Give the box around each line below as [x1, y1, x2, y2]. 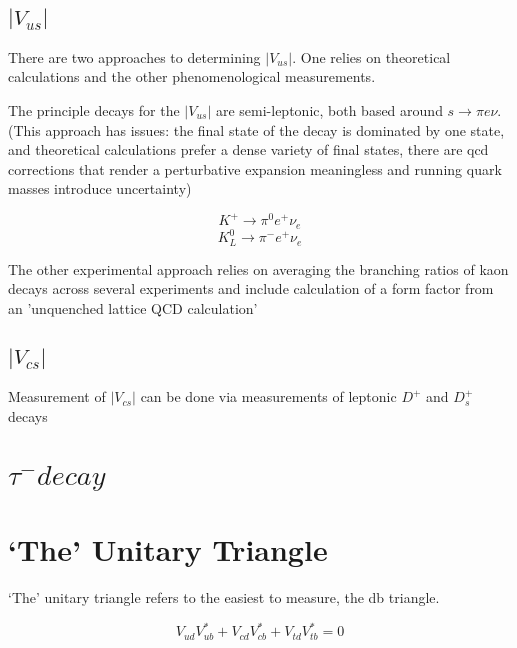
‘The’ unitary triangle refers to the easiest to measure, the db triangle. [8, 586, 440, 607]
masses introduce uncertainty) [8, 178, 192, 199]
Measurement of [8, 386, 106, 407]
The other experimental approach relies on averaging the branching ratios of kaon [8, 258, 509, 279]
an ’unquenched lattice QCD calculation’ [8, 298, 258, 319]
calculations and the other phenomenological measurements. [8, 66, 376, 87]
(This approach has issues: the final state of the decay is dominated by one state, [8, 119, 505, 140]
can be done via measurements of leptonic [140, 386, 397, 407]
